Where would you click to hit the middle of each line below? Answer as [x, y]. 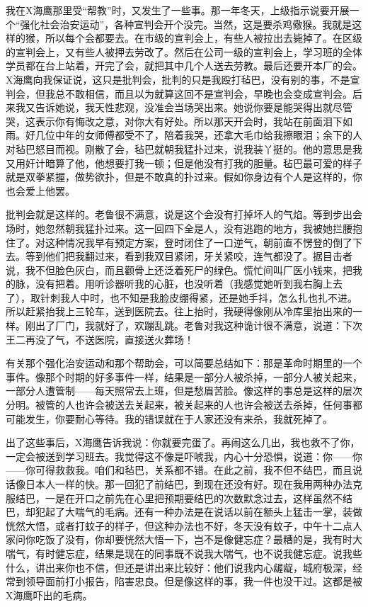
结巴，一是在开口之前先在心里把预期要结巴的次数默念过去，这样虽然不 [179, 498]
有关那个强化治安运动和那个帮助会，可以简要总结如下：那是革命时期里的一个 [184, 363]
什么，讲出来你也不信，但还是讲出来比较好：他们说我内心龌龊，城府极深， [179, 567]
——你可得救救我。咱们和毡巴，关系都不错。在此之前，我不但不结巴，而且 [179, 470]
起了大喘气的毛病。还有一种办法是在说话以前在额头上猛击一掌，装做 [203, 512]
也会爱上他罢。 [40, 190]
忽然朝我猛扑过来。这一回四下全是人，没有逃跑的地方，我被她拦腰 [199, 228]
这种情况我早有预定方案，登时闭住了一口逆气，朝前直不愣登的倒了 [199, 242]
